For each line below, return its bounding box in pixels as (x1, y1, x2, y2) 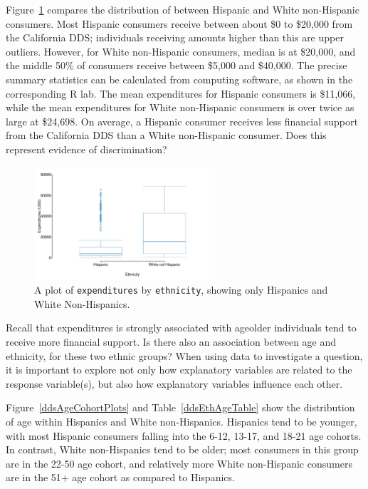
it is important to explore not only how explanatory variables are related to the (6, 362, 352, 377)
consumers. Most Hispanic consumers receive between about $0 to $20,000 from (6, 16, 353, 31)
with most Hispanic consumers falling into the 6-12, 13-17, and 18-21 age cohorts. (6, 428, 362, 443)
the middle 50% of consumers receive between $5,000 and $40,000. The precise (6, 58, 347, 73)
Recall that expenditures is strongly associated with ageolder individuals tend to (6, 320, 357, 335)
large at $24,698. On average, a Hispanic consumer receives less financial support (6, 113, 358, 128)
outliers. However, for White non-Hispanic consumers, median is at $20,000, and (6, 43, 356, 58)
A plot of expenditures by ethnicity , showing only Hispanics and (34, 282, 328, 297)
